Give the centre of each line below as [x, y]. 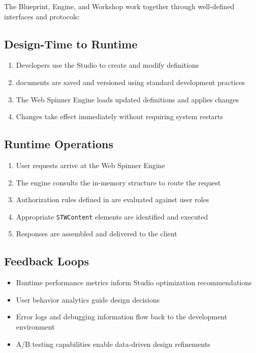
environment [35, 326]
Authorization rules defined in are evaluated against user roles [113, 199]
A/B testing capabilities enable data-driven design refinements [113, 344]
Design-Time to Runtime [71, 44]
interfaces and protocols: [42, 16]
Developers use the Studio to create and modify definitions [107, 65]
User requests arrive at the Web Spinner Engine [90, 165]
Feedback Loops [47, 261]
